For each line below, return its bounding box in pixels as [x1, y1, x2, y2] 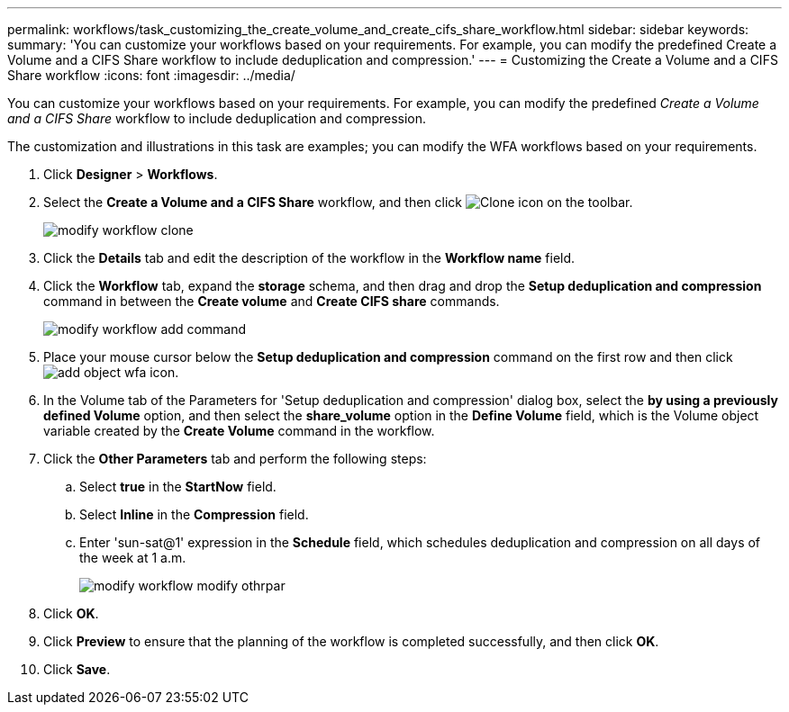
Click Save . [43, 662, 111, 677]
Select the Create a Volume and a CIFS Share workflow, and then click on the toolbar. [43, 194, 633, 210]
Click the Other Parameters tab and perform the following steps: [43, 451, 427, 466]
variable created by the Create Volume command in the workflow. [43, 423, 435, 438]
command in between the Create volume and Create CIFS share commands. [43, 293, 500, 309]
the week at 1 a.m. [79, 550, 186, 565]
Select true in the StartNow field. [79, 479, 277, 494]
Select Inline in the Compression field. [79, 507, 309, 522]
